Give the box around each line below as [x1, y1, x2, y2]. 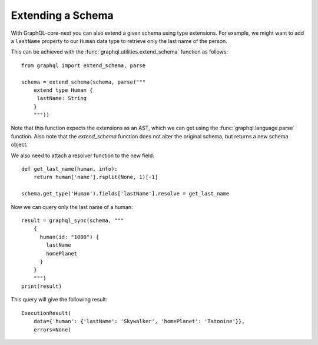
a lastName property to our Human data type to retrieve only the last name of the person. [11, 37, 228, 44]
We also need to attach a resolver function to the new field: [11, 152, 154, 159]
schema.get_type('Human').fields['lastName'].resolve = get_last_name [21, 190, 230, 197]
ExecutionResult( [21, 310, 71, 316]
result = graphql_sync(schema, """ [21, 217, 124, 224]
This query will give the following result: [11, 296, 108, 303]
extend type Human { [33, 87, 93, 94]
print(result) [21, 283, 62, 290]
